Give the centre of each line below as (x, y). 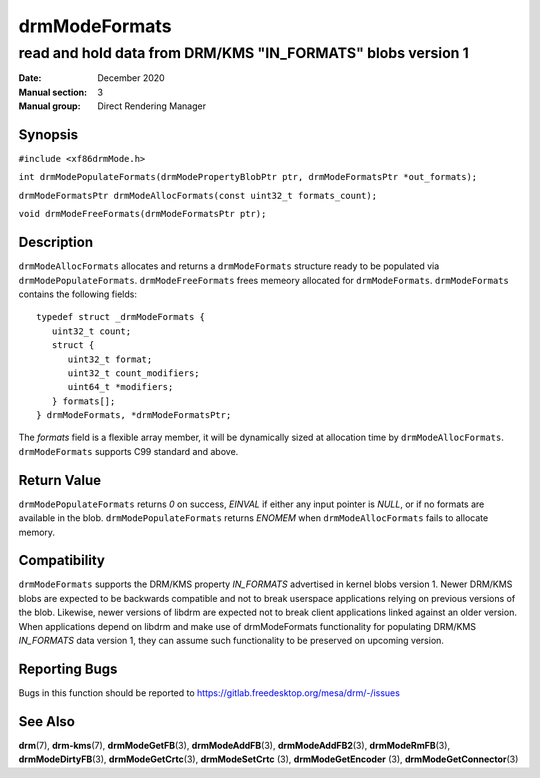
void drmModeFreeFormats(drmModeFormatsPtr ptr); (142, 214)
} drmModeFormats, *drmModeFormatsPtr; (134, 415)
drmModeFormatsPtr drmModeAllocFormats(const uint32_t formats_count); (198, 195)
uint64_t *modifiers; (120, 387)
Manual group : (49, 106)
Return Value (60, 480)
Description (56, 242)
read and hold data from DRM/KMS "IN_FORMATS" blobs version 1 (244, 53)
